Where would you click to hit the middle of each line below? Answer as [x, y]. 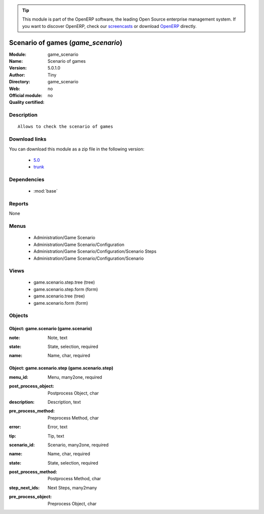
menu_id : [19, 377]
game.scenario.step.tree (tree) [64, 282]
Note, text [58, 338]
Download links [28, 139]
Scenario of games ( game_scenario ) [66, 42]
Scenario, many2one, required [78, 445]
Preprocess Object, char [72, 503]
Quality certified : [27, 102]
